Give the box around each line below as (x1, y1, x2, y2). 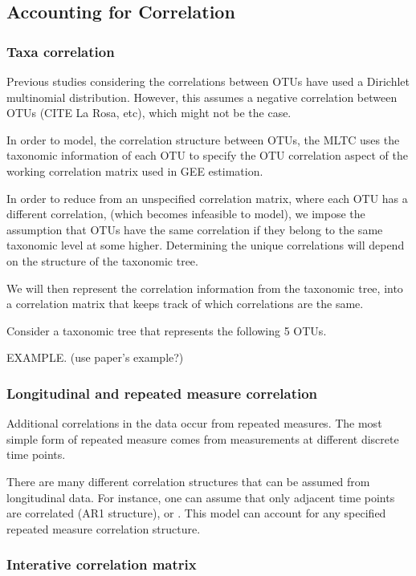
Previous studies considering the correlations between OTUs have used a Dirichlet (6, 73, 410, 89)
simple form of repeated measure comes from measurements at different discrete (6, 430, 399, 447)
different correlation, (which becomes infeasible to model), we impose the (6, 205, 365, 222)
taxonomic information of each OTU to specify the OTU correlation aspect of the (6, 147, 408, 164)
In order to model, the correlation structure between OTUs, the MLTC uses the (6, 131, 400, 148)
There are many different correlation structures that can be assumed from (6, 473, 370, 489)
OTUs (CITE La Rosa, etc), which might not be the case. (6, 104, 292, 121)
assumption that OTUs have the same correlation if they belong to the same (6, 221, 383, 237)
